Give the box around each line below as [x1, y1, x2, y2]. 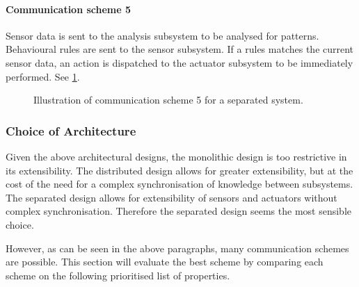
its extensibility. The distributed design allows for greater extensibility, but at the [6, 163, 353, 177]
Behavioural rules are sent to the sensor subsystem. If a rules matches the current [6, 42, 354, 56]
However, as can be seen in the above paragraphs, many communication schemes [6, 240, 349, 255]
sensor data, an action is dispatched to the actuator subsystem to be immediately [6, 55, 353, 69]
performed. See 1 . [6, 69, 80, 83]
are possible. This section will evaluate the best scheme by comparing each [6, 254, 324, 269]
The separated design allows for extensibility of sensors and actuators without [6, 190, 337, 204]
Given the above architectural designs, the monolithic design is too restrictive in [6, 149, 347, 163]
